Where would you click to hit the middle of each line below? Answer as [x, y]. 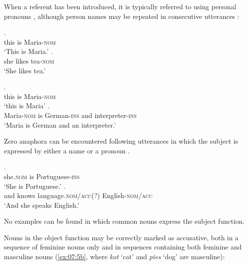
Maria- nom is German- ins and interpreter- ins [70, 115]
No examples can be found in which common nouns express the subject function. [124, 221]
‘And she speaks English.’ [42, 205]
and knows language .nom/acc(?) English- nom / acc [78, 195]
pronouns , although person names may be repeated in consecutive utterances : [122, 16]
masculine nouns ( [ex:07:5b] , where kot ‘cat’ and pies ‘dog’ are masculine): [115, 257]
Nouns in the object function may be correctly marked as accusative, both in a [121, 237]
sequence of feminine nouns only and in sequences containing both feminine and [123, 247]
